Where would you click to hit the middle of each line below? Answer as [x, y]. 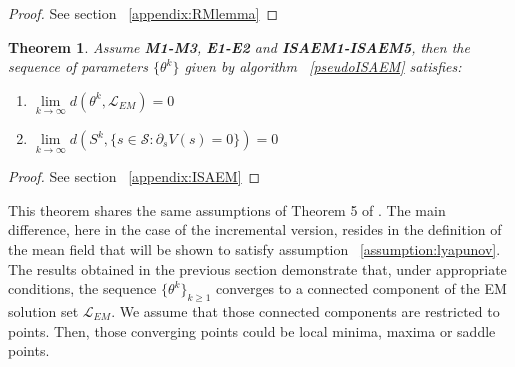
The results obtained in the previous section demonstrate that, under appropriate [257, 268]
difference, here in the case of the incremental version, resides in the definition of [255, 229]
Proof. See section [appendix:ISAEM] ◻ [134, 176]
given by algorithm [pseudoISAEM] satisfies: [323, 66]
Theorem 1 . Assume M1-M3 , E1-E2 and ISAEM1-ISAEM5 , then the [239, 46]
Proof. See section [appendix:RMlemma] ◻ [143, 13]
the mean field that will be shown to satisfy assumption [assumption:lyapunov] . [254, 249]
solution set [43, 310]
